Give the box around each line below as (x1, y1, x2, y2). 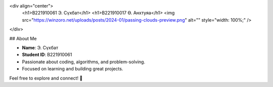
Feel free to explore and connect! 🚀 (9, 75, 83, 81)
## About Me (9, 35, 37, 41)
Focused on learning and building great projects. (22, 66, 123, 72)
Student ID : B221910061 (22, 52, 72, 58)
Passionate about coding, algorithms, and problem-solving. (22, 58, 146, 65)
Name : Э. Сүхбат (22, 44, 58, 50)
